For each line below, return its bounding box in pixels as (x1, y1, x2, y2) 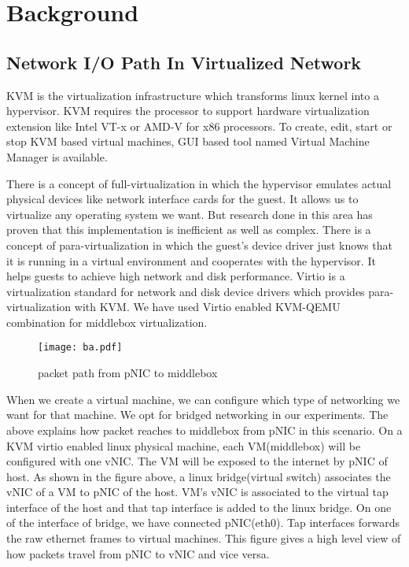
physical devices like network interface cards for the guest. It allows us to (6, 191, 359, 207)
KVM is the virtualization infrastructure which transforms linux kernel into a (6, 87, 379, 103)
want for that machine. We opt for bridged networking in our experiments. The (6, 406, 389, 423)
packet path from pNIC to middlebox (38, 365, 218, 381)
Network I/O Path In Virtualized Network (6, 50, 362, 74)
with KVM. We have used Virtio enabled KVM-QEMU (74, 298, 341, 315)
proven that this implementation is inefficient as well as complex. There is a (6, 221, 371, 238)
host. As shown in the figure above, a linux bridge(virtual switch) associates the (6, 468, 391, 484)
